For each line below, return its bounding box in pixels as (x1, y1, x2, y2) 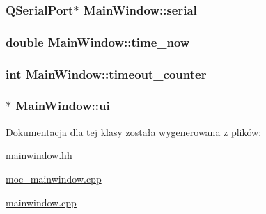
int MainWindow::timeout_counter (6, 65, 207, 82)
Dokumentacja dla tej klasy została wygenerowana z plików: (6, 124, 262, 139)
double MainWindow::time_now (6, 33, 190, 50)
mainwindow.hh (6, 148, 72, 162)
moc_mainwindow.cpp (6, 171, 102, 185)
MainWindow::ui (15, 97, 110, 114)
